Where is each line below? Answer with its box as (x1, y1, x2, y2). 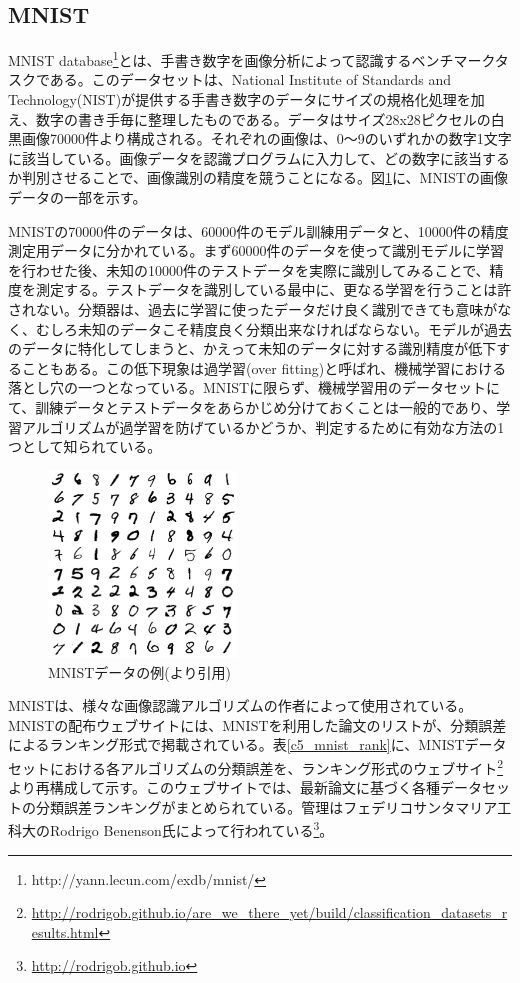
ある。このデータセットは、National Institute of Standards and (49, 69, 452, 90)
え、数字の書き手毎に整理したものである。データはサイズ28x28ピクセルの (8, 108, 491, 129)
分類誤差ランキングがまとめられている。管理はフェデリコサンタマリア (35, 796, 498, 817)
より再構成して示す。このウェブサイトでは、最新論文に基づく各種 (8, 777, 440, 798)
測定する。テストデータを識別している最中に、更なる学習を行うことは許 (35, 279, 512, 300)
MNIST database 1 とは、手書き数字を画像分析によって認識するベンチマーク (8, 47, 495, 70)
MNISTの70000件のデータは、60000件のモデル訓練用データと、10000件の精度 (8, 220, 509, 241)
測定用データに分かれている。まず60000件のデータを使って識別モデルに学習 (8, 240, 504, 261)
